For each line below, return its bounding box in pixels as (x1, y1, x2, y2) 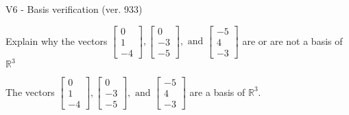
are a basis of (189, 84, 245, 99)
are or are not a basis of (242, 33, 343, 48)
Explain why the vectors (5, 33, 108, 48)
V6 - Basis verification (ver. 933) (5, 2, 143, 16)
